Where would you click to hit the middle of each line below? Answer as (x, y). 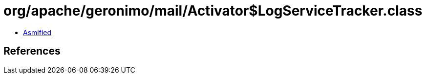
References (32, 51)
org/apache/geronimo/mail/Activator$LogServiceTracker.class (213, 11)
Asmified (37, 32)
